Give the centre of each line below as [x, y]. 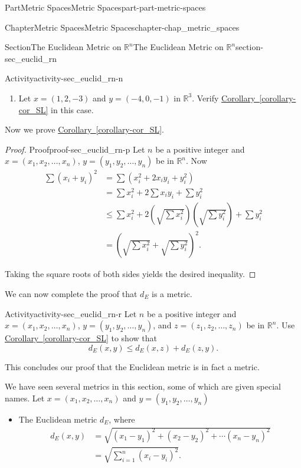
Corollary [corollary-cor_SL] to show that [81, 338]
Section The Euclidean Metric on [63, 47]
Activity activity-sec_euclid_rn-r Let [71, 313]
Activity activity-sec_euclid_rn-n [64, 78]
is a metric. [172, 293]
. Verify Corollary [224, 98]
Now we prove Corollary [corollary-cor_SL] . [84, 129]
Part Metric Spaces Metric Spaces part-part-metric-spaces [105, 7]
